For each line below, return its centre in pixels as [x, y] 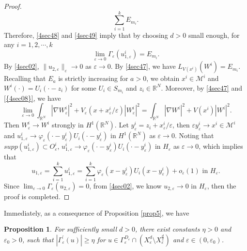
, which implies [221, 146]
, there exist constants [168, 229]
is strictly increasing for [93, 78]
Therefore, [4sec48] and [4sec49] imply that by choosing [86, 35]
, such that [38, 239]
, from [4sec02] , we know [125, 185]
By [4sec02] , [22, 66]
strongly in [68, 125]
